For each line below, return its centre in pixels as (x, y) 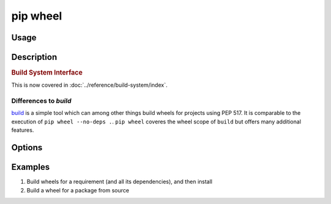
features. (23, 130)
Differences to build (41, 101)
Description (34, 57)
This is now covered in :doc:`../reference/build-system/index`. (89, 85)
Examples (31, 167)
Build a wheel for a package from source (78, 190)
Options (27, 148)
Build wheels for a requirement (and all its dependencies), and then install (120, 182)
